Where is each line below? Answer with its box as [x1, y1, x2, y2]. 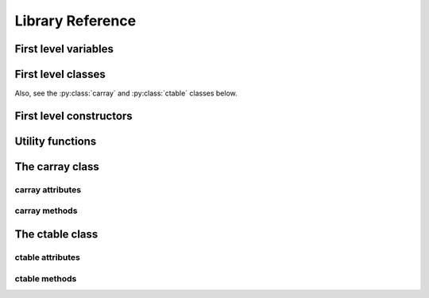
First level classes [14, 68, 106, 81]
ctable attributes [14, 252, 81, 263]
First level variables [14, 42, 114, 56]
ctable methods [14, 273, 77, 284]
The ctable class [14, 227, 99, 242]
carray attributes [14, 184, 82, 195]
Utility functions [14, 134, 97, 148]
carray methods [14, 205, 78, 216]
